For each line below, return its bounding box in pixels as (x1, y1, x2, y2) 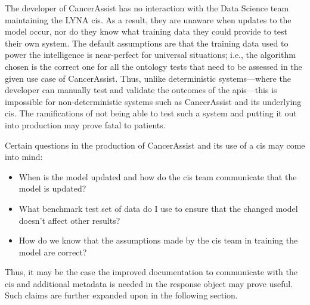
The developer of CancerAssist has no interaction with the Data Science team (5, 2, 289, 14)
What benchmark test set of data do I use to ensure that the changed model (18, 202, 298, 214)
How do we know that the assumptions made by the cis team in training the (18, 234, 298, 247)
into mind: (5, 150, 43, 163)
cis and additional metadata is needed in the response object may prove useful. (5, 277, 293, 289)
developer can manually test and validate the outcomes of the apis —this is (5, 84, 277, 96)
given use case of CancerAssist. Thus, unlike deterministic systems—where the (5, 72, 291, 84)
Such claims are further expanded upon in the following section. (5, 289, 238, 301)
